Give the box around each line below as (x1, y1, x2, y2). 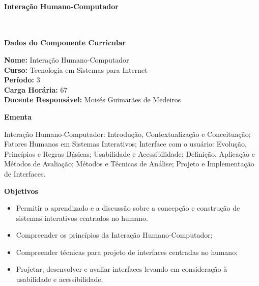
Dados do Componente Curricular (4, 37, 126, 48)
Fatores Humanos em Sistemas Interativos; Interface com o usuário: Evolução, (4, 138, 247, 149)
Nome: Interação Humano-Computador (4, 54, 129, 65)
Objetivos (4, 185, 38, 196)
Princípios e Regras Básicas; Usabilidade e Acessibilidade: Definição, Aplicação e (4, 148, 255, 159)
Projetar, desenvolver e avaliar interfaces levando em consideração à (16, 264, 227, 274)
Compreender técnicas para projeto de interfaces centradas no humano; (16, 246, 238, 257)
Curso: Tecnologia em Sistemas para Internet (4, 64, 148, 75)
